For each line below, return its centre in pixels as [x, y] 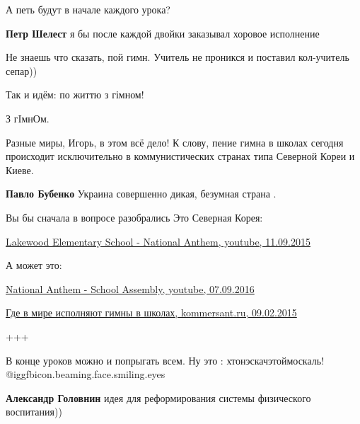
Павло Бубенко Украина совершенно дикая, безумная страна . [141, 194]
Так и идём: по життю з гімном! [75, 94]
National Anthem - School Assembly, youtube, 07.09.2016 [130, 288]
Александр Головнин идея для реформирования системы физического [158, 397]
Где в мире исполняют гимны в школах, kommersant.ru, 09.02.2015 [151, 313]
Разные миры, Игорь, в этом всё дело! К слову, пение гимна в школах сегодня [175, 142]
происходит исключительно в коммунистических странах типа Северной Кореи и [180, 156]
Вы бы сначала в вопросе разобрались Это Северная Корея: [134, 217]
